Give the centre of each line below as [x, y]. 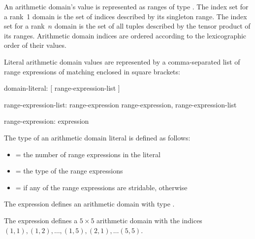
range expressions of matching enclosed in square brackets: [92, 71]
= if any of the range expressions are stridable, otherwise [101, 187]
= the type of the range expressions [69, 171]
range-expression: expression [47, 121]
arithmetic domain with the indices [149, 220]
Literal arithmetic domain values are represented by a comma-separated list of [122, 61]
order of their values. [35, 45]
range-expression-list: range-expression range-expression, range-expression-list [120, 104]
